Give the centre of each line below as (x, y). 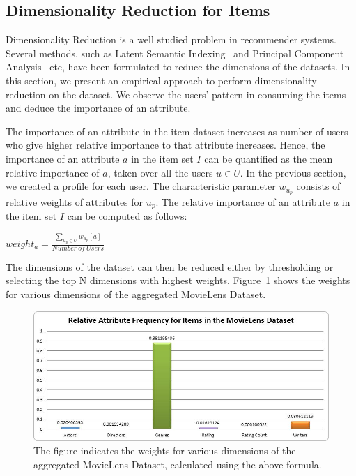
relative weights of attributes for (75, 202)
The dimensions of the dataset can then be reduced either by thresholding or (170, 266)
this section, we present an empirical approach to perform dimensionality (161, 80)
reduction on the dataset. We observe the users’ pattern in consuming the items (176, 94)
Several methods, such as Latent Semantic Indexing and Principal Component (175, 53)
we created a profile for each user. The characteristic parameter (141, 186)
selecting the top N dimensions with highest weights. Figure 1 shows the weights (178, 280)
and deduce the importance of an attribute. (98, 108)
